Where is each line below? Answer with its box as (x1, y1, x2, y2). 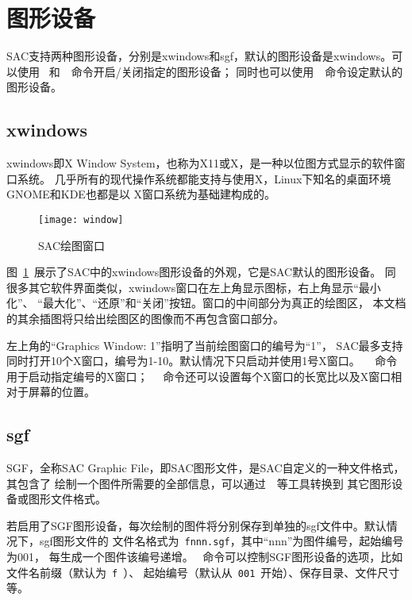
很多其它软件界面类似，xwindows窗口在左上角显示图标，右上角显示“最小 (6, 279, 381, 295)
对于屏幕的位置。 (6, 383, 95, 400)
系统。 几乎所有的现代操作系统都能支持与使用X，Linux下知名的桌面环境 (17, 170, 391, 187)
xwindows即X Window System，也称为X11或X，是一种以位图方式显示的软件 (6, 155, 395, 171)
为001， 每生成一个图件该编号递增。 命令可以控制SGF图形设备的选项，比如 (6, 548, 403, 565)
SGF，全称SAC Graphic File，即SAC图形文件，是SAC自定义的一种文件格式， (6, 460, 405, 476)
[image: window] (38, 213, 124, 225)
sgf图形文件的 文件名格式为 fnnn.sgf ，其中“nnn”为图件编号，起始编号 (39, 533, 404, 549)
